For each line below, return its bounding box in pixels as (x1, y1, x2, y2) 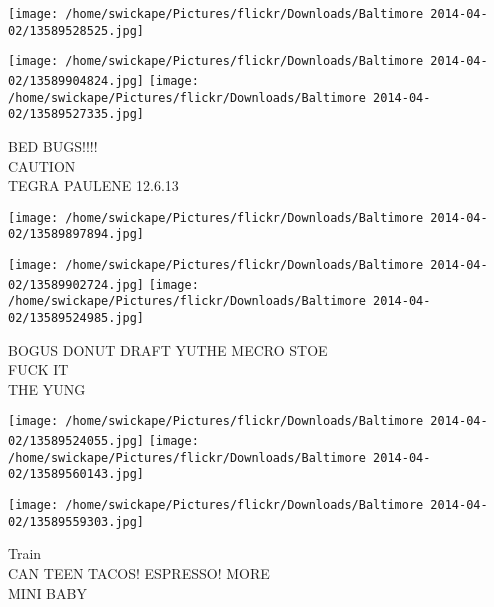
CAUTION (8, 155, 76, 176)
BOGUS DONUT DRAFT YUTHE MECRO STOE (8, 339, 328, 360)
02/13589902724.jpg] (8, 277, 145, 292)
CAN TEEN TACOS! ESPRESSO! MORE (8, 562, 270, 583)
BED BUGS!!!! (8, 135, 98, 156)
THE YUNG (8, 378, 86, 399)
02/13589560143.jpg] (8, 467, 145, 482)
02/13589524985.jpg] (8, 311, 145, 325)
